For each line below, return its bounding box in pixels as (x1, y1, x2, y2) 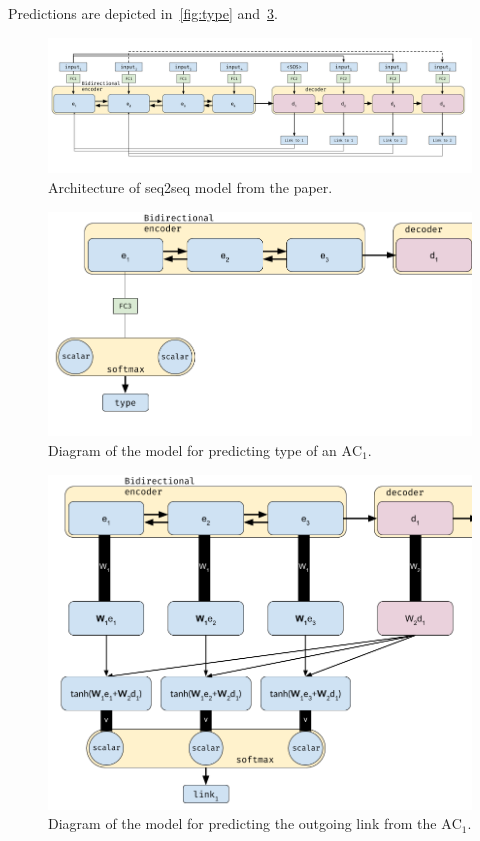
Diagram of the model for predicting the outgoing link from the (48, 813, 437, 834)
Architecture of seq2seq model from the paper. (48, 177, 333, 197)
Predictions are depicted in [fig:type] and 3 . (8, 3, 278, 23)
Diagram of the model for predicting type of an (48, 440, 337, 461)
